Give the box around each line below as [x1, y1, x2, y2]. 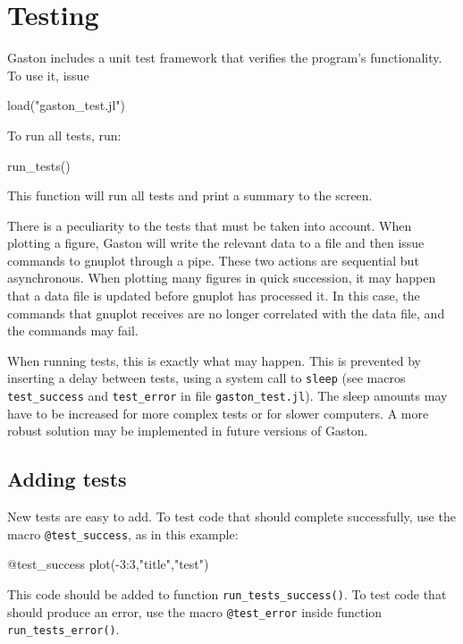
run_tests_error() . [7, 620, 120, 639]
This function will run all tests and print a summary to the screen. [7, 186, 373, 205]
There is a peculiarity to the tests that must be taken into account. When [7, 216, 412, 234]
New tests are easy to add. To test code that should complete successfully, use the [7, 507, 456, 526]
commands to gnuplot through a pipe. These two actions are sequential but [7, 250, 419, 269]
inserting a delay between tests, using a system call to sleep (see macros [7, 369, 406, 387]
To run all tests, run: [7, 125, 122, 144]
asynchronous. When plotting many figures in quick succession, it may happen [7, 268, 436, 287]
